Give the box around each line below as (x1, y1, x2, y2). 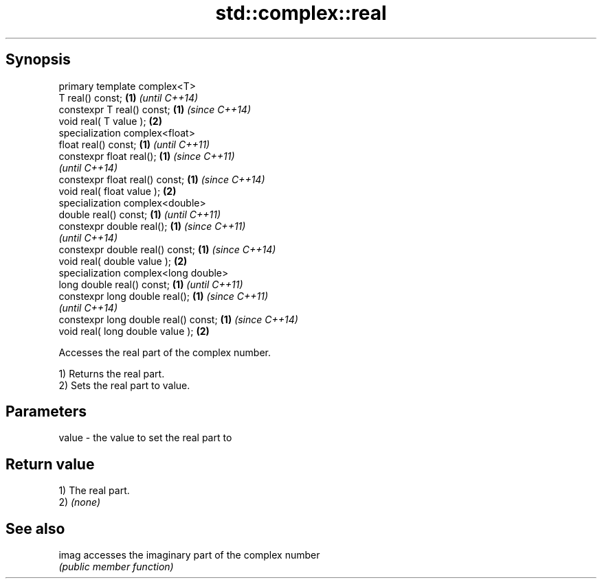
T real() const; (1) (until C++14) (58, 91, 199, 104)
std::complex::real (215, 1, 387, 25)
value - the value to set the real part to (58, 432, 232, 444)
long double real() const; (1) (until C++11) (58, 278, 243, 290)
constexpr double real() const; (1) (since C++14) (58, 243, 276, 255)
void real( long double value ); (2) (58, 325, 210, 337)
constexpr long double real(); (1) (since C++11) (58, 290, 268, 302)
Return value (5, 455, 95, 473)
